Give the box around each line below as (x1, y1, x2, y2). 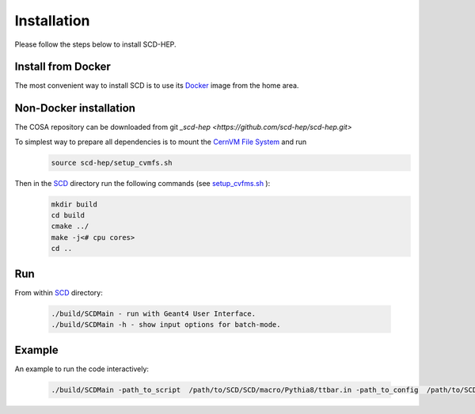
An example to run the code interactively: (14, 364, 150, 374)
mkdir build (51, 199, 98, 209)
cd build (51, 211, 85, 220)
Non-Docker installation (14, 101, 136, 115)
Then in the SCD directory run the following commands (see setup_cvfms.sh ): (14, 178, 271, 188)
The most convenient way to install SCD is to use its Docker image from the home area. (14, 81, 299, 90)
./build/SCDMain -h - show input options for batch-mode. (51, 321, 281, 329)
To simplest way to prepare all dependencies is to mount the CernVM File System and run (14, 137, 307, 146)
